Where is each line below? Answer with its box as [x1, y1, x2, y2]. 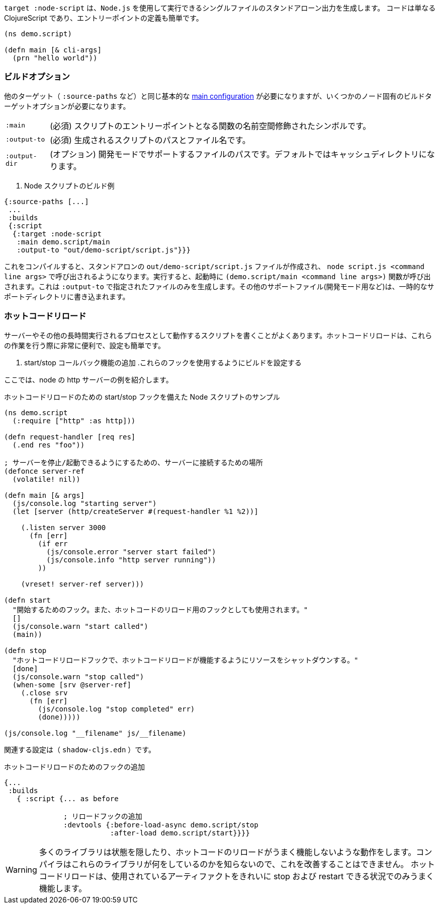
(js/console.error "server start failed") [46, 547, 216, 556]
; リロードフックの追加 [63, 812, 142, 820]
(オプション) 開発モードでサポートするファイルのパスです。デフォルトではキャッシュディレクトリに [50, 149, 427, 159]
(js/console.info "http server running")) [46, 555, 216, 564]
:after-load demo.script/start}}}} [110, 828, 250, 837]
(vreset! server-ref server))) [21, 579, 144, 588]
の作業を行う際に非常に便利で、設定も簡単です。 [4, 341, 165, 350]
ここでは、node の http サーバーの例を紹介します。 [4, 375, 173, 384]
